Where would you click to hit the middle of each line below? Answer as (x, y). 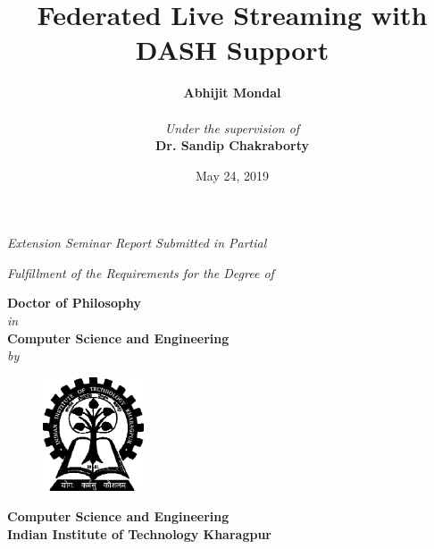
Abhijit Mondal (232, 93)
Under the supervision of (232, 127)
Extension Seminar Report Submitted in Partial (137, 243)
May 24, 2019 (232, 175)
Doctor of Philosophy (74, 303)
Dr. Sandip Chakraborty (232, 145)
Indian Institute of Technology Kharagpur (139, 533)
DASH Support (232, 50)
